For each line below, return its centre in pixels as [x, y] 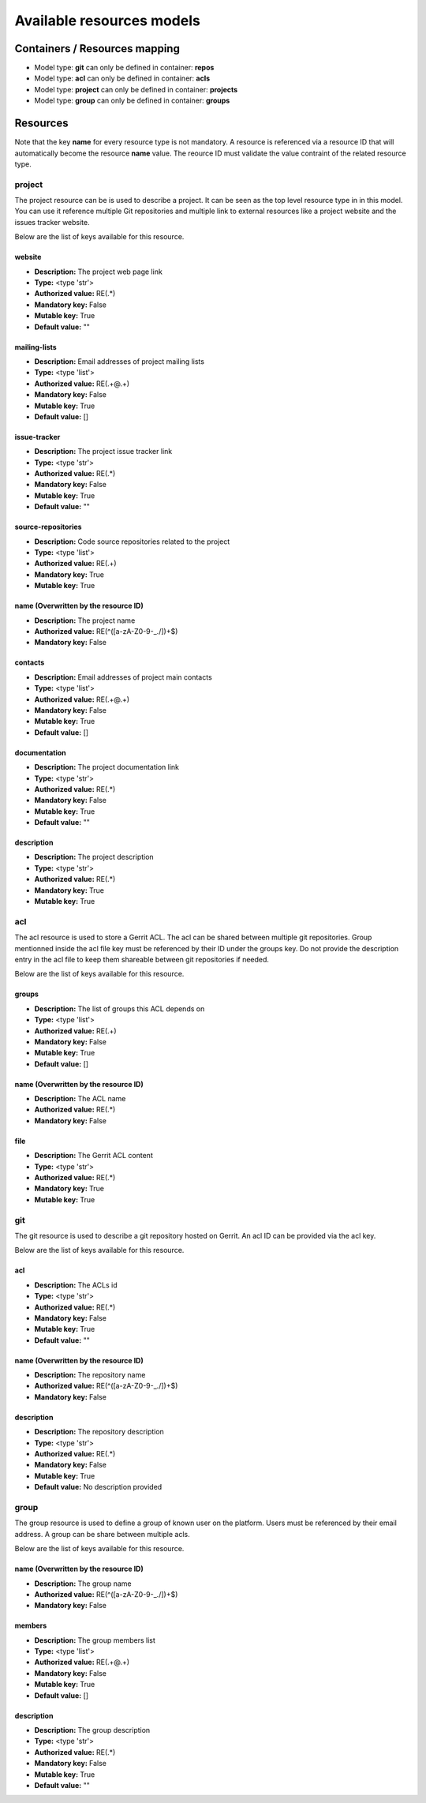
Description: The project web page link [99, 272]
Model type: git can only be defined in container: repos [124, 68]
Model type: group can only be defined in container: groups [132, 101]
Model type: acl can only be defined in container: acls [122, 78]
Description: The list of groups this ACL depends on [120, 1008]
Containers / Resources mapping [97, 49]
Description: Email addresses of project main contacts [123, 677]
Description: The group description [92, 1730]
